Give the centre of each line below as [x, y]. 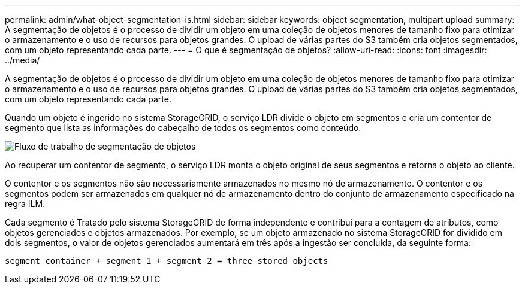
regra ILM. [25, 204]
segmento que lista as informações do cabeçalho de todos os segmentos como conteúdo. [183, 128]
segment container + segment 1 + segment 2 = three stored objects [167, 261]
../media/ [22, 60]
